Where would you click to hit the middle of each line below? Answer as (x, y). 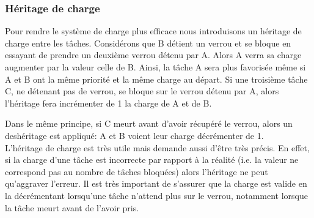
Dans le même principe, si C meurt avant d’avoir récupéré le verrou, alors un (149, 123)
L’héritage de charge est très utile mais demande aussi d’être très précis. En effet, (157, 147)
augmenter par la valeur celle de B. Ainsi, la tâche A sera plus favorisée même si (155, 67)
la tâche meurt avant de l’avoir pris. (72, 207)
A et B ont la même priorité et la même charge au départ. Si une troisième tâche (156, 79)
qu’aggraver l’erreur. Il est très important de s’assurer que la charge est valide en (156, 183)
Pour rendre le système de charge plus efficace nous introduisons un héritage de (153, 31)
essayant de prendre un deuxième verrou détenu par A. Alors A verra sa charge (153, 55)
